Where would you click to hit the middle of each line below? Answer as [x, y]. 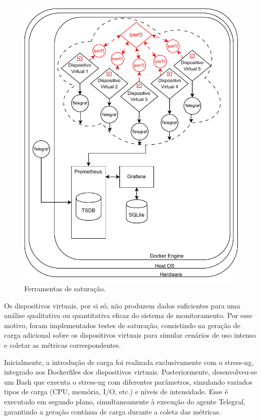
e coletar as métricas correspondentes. [63, 345]
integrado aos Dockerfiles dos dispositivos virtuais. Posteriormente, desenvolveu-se [131, 372]
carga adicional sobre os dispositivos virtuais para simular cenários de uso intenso [130, 335]
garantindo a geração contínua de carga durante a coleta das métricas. [113, 411]
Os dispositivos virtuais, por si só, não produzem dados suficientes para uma [122, 305]
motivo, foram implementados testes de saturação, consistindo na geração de [122, 325]
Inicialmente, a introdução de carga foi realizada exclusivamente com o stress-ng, [129, 362]
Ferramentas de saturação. [65, 288]
